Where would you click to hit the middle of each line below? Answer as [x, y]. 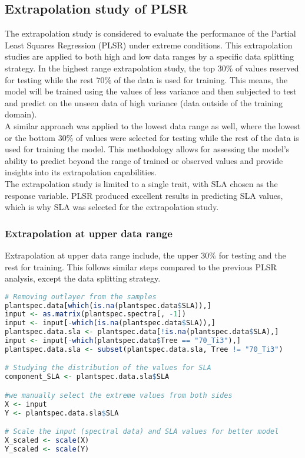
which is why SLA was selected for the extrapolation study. [112, 207]
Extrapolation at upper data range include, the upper [102, 255]
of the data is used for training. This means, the [201, 79]
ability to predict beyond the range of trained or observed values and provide [144, 160]
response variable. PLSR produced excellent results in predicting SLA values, [144, 195]
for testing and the [252, 255]
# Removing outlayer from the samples [81, 297]
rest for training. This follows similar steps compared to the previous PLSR [141, 266]
